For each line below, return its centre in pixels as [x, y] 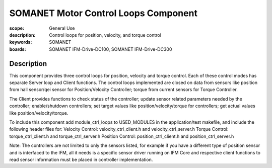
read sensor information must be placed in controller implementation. [81, 159]
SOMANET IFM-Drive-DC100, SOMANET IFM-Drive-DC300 [111, 49]
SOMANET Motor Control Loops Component [103, 13]
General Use [62, 28]
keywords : [21, 42]
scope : [17, 28]
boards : [18, 49]
